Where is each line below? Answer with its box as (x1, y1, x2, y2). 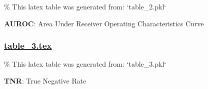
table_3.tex (4, 39, 52, 52)
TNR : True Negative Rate (4, 76, 86, 86)
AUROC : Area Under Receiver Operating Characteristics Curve (4, 18, 204, 28)
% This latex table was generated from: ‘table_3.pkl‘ (4, 59, 166, 69)
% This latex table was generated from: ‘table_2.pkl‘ (4, 1, 166, 11)
